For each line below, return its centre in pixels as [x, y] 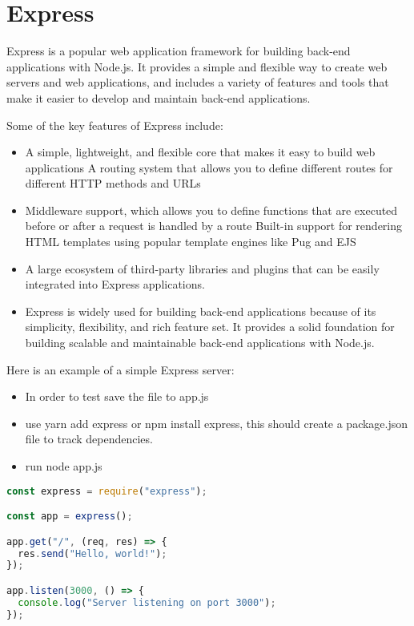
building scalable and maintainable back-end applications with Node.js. [200, 343]
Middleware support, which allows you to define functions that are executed [211, 210]
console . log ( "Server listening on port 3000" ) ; [147, 602]
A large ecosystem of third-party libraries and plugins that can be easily [202, 268]
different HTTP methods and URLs [113, 183]
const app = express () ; [70, 517]
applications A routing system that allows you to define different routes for [209, 167]
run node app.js [64, 466]
